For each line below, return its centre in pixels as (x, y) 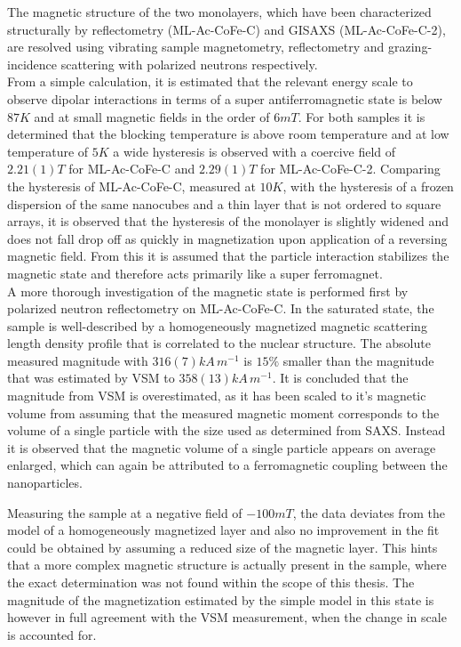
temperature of (48, 151)
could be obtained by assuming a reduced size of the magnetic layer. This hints (223, 547)
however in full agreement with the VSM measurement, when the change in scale (227, 617)
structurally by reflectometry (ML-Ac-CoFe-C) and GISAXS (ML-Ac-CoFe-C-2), (227, 29)
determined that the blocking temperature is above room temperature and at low (228, 134)
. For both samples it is (362, 116)
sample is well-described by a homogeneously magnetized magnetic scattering (217, 325)
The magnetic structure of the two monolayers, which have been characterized (219, 12)
